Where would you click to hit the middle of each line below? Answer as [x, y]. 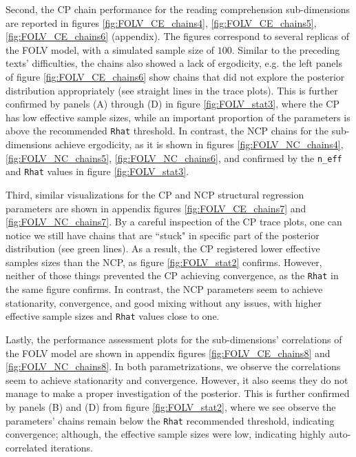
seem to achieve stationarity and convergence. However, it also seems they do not [177, 379]
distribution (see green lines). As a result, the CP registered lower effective [163, 248]
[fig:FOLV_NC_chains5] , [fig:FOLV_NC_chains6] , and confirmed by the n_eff [174, 158]
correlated [27, 447]
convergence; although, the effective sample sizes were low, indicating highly [166, 434]
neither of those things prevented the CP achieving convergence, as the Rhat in [172, 275]
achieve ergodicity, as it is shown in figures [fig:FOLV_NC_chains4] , [199, 144]
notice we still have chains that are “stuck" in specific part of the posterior [163, 235]
